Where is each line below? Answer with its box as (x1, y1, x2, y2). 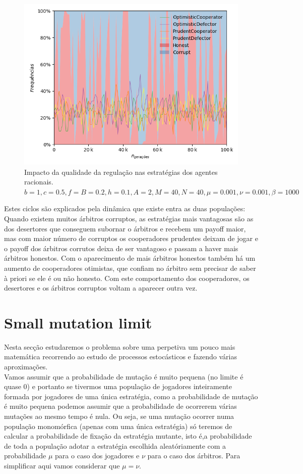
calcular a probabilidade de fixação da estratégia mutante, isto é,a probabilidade (4, 431, 252, 441)
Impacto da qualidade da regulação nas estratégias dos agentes (24, 166, 218, 177)
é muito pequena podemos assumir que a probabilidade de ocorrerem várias (4, 401, 237, 411)
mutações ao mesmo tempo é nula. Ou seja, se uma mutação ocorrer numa (4, 411, 234, 421)
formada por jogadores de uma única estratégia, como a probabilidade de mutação (4, 391, 258, 401)
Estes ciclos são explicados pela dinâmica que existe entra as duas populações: (4, 203, 246, 214)
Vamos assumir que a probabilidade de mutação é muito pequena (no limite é (4, 371, 244, 382)
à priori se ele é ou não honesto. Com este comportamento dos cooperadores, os (4, 272, 250, 283)
